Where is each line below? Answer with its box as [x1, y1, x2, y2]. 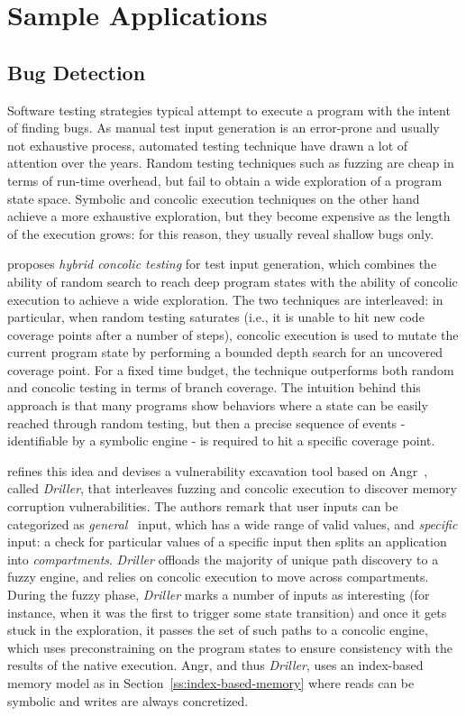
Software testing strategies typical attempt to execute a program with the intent [7, 100, 451, 119]
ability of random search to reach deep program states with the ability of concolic [7, 271, 458, 290]
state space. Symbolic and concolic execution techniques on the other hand [7, 188, 420, 207]
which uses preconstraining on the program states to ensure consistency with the [7, 638, 452, 656]
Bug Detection [7, 58, 146, 86]
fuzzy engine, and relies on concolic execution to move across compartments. [7, 567, 429, 586]
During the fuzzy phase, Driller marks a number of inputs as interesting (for [7, 585, 430, 604]
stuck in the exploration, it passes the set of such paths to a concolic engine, [7, 620, 428, 639]
